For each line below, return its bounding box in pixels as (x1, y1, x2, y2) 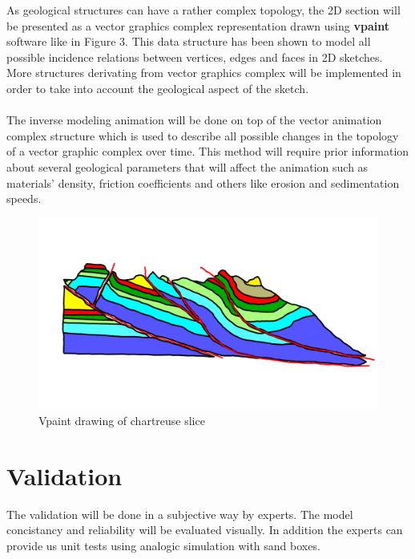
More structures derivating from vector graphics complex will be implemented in (6, 64, 401, 81)
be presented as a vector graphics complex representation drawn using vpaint (6, 17, 389, 34)
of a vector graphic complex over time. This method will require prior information (6, 143, 409, 160)
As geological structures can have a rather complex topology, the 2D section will (6, 2, 401, 18)
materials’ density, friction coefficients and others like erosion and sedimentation (6, 174, 400, 191)
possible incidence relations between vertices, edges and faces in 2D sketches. (6, 48, 383, 65)
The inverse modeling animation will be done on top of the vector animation (6, 111, 382, 128)
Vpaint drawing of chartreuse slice (38, 411, 205, 428)
